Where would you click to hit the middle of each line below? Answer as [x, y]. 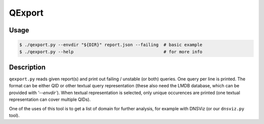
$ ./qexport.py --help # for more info [111, 52]
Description [27, 67]
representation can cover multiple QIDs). [50, 99]
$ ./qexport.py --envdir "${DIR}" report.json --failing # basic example [111, 45]
